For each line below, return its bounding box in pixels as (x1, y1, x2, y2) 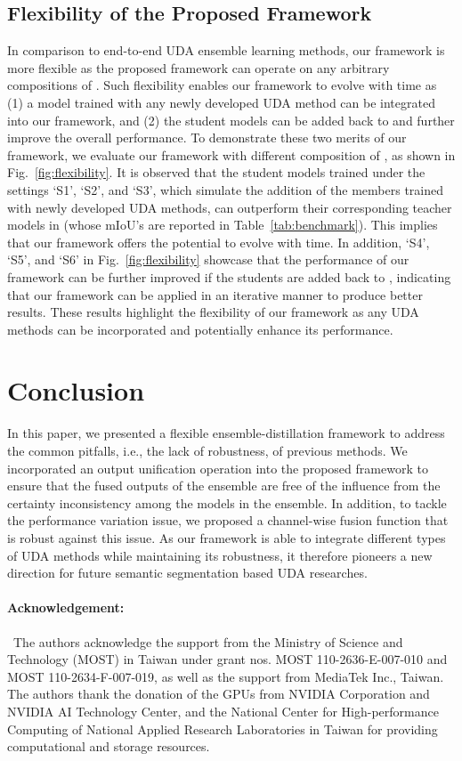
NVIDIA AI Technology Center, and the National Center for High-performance (7, 701, 439, 720)
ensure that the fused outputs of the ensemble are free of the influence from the (7, 476, 441, 495)
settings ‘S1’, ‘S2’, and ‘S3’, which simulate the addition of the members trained (7, 180, 444, 198)
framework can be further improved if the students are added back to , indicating (7, 267, 451, 286)
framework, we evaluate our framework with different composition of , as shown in (7, 145, 456, 164)
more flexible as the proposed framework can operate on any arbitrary (7, 58, 390, 77)
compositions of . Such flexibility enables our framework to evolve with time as (7, 76, 437, 94)
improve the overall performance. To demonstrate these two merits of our (7, 128, 407, 147)
